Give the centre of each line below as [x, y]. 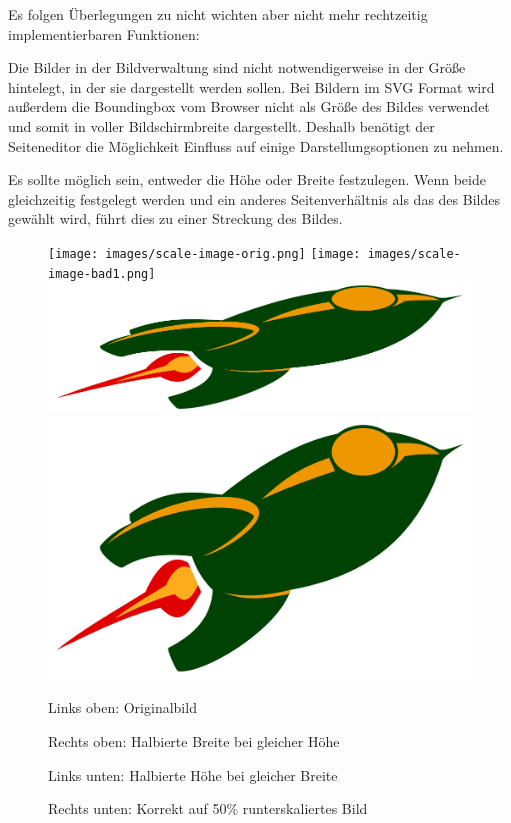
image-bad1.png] [102, 273]
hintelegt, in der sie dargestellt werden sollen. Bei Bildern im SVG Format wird [251, 86]
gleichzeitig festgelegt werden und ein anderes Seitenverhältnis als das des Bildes [254, 198]
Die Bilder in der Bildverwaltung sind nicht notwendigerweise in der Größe [237, 67]
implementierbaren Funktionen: [104, 33]
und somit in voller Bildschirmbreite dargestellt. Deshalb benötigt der [221, 125]
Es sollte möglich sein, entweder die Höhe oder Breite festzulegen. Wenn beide [247, 179]
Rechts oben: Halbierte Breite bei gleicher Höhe [194, 741]
